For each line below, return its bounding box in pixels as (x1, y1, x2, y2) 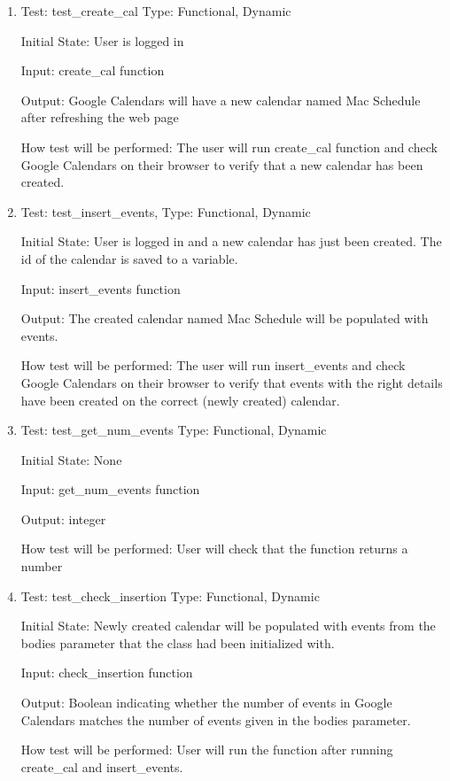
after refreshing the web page (20, 108, 179, 127)
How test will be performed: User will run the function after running (20, 740, 393, 759)
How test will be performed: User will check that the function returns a (20, 539, 408, 558)
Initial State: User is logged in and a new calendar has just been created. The (20, 232, 442, 251)
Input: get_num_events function (20, 480, 200, 499)
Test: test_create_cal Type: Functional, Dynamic (20, 2, 291, 19)
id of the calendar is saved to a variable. (20, 249, 238, 267)
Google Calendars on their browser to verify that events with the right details (20, 373, 443, 391)
